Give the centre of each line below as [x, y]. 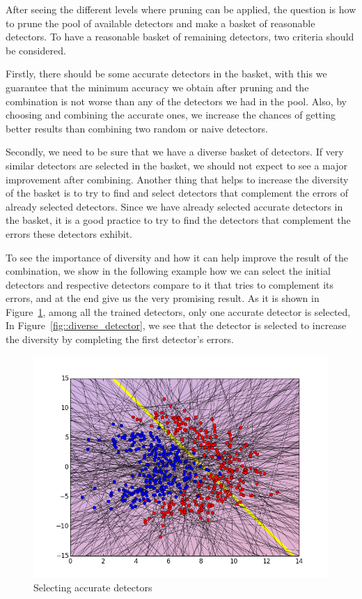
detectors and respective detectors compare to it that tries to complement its [170, 284]
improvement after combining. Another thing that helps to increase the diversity [177, 179]
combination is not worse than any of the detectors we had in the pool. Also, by [176, 101]
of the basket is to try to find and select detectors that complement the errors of [177, 193]
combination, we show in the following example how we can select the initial [168, 271]
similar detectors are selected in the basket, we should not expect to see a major [176, 165]
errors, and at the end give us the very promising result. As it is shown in [163, 298]
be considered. [36, 50]
